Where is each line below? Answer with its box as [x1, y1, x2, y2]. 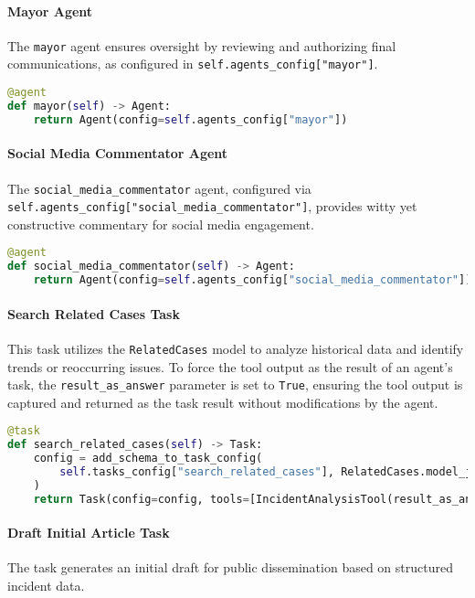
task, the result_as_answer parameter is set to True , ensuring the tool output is [7, 375, 463, 394]
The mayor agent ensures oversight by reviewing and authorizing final [7, 36, 396, 55]
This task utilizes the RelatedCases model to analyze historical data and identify [7, 338, 464, 358]
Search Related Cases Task [7, 304, 180, 323]
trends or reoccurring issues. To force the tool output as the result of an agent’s [7, 357, 453, 376]
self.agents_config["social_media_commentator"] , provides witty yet [7, 197, 417, 216]
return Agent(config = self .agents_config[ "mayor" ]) [33, 112, 348, 126]
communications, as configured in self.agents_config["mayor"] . [7, 54, 378, 73]
